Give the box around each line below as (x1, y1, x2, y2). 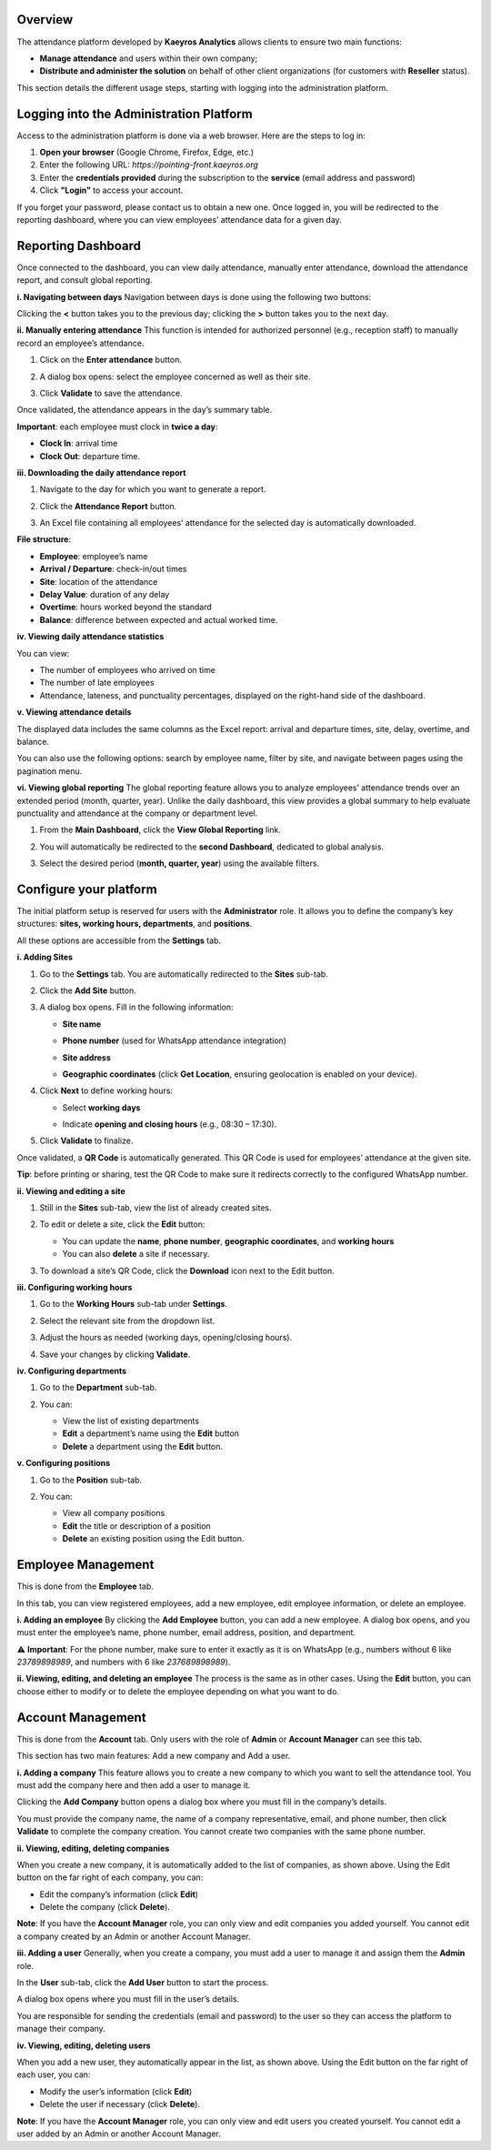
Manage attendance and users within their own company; (39, 53, 258, 64)
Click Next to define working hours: (39, 1085, 173, 1096)
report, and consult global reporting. (16, 275, 154, 286)
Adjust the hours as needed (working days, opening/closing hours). (39, 1332, 293, 1343)
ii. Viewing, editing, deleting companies (16, 1843, 170, 1854)
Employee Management (16, 1557, 155, 1572)
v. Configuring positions (16, 1458, 111, 1469)
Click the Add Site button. (39, 985, 136, 996)
